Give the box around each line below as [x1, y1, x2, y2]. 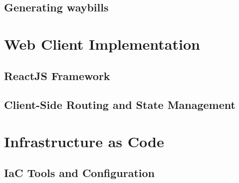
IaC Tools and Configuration [4, 165, 155, 181]
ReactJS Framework [4, 68, 110, 83]
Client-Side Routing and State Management [4, 97, 236, 112]
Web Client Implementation [4, 33, 200, 54]
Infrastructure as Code [4, 131, 164, 151]
